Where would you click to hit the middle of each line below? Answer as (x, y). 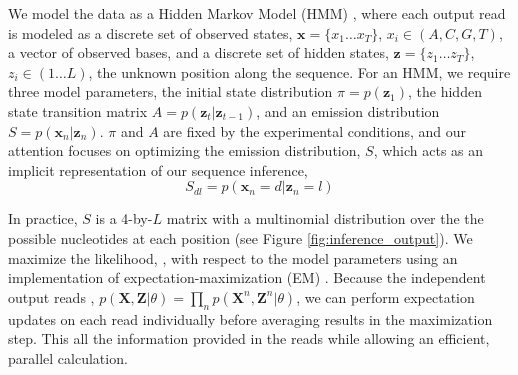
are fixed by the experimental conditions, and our (315, 130)
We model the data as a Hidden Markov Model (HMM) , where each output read (257, 13)
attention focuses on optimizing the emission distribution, (184, 150)
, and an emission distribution (348, 110)
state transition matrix (78, 110)
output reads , (51, 296)
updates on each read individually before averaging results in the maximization (250, 318)
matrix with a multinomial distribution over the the (325, 218)
